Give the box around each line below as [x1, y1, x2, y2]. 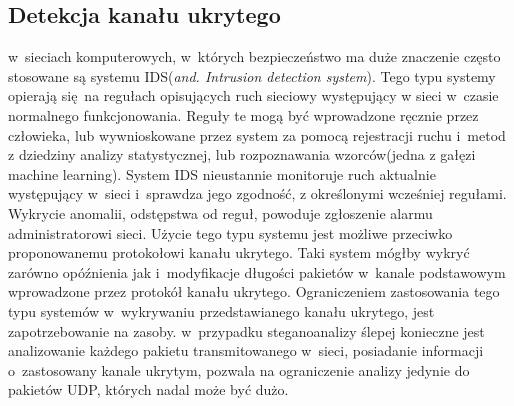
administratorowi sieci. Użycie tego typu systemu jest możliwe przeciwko [8, 222, 453, 243]
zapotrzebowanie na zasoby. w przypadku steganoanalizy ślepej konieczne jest [8, 320, 485, 341]
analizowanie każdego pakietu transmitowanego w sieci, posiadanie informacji [8, 340, 484, 361]
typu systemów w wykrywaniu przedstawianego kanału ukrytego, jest [8, 300, 435, 321]
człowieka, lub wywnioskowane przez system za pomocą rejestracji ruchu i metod [8, 124, 506, 145]
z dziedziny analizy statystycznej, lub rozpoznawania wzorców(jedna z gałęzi [8, 144, 476, 165]
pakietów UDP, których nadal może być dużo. [8, 379, 289, 400]
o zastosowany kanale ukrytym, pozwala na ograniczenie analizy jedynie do [8, 359, 470, 380]
